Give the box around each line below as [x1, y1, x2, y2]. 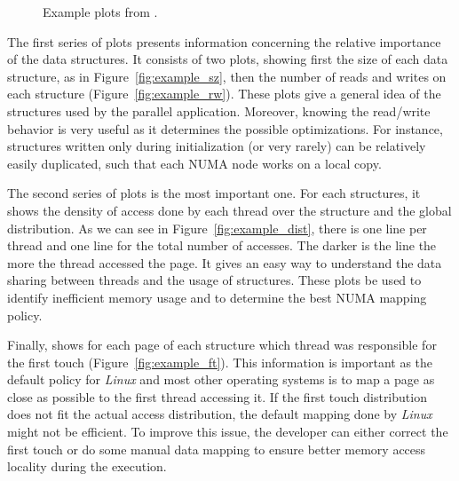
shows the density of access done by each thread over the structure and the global [7, 201, 452, 219]
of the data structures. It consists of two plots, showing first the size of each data [7, 50, 448, 68]
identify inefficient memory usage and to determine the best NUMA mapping [7, 288, 427, 306]
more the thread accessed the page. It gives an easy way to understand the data [7, 253, 442, 272]
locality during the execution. [7, 457, 167, 476]
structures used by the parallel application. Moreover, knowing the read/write [7, 101, 431, 120]
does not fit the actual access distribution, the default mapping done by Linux [7, 405, 432, 423]
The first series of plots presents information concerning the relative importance [7, 32, 441, 51]
